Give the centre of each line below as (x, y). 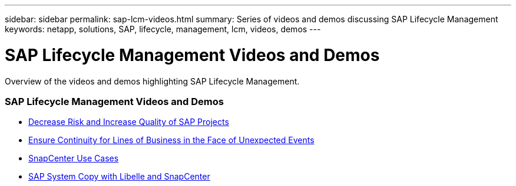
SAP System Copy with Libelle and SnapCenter (119, 177)
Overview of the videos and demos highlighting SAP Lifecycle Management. (152, 81)
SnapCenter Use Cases (74, 158)
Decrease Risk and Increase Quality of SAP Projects (129, 122)
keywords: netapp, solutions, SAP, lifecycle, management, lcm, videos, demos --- (163, 29)
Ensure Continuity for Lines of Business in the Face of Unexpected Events (171, 140)
